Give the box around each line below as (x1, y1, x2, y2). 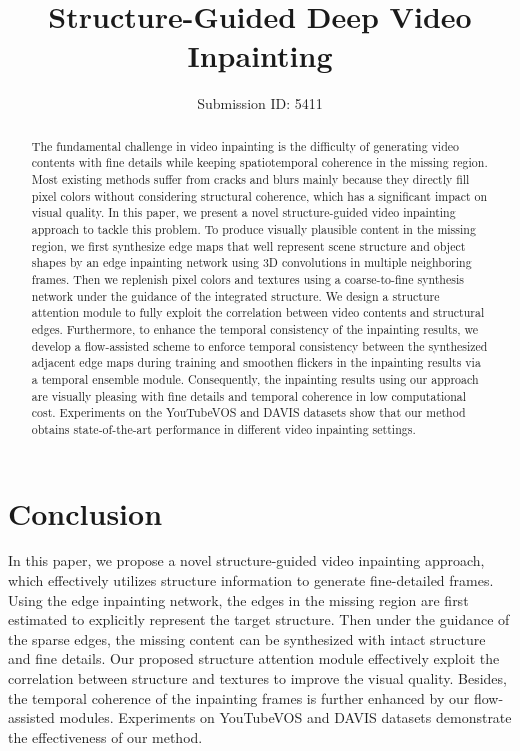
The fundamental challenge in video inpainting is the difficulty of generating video (31, 137, 460, 154)
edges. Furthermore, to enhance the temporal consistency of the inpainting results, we (31, 320, 479, 337)
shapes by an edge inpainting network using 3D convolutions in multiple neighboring (31, 254, 472, 271)
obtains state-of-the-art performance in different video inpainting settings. (31, 420, 416, 437)
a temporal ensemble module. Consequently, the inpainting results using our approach (31, 370, 479, 387)
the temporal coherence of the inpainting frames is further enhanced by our (8, 687, 470, 708)
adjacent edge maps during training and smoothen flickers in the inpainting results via (31, 354, 481, 371)
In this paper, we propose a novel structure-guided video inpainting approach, (8, 550, 485, 571)
